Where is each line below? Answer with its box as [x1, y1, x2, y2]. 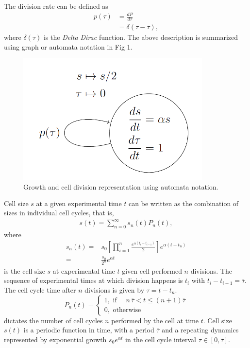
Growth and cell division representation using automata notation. [23, 182, 218, 192]
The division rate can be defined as [4, 1, 108, 11]
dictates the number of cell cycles [4, 315, 103, 325]
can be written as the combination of [129, 198, 239, 208]
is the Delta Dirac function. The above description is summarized [43, 32, 238, 42]
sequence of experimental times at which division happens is [4, 275, 183, 285]
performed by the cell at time [111, 315, 199, 325]
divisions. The [190, 265, 232, 276]
